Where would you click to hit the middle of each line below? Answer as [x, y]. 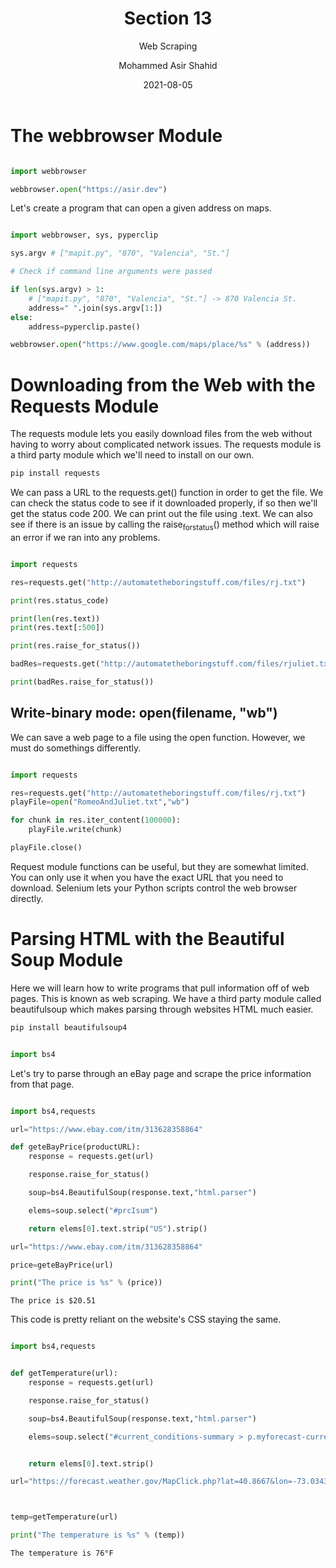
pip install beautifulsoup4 [69, 1027]
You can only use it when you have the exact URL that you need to [147, 877]
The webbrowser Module [116, 135]
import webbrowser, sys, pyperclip [84, 235]
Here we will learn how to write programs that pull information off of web [160, 988]
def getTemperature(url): [64, 1373]
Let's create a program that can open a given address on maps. [141, 208]
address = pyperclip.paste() [84, 327]
